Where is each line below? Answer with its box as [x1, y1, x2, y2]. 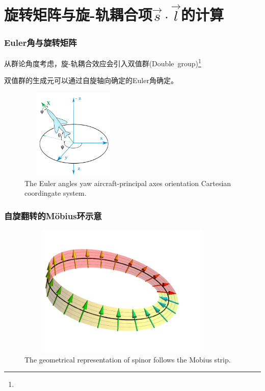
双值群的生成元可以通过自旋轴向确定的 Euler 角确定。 [4, 75, 178, 86]
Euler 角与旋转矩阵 [4, 36, 77, 48]
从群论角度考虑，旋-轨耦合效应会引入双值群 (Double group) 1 [4, 57, 201, 68]
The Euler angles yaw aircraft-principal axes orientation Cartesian [24, 177, 231, 188]
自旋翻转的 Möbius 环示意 [4, 209, 102, 222]
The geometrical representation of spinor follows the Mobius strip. [24, 354, 231, 364]
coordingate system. [24, 188, 87, 198]
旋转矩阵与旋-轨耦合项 [4, 4, 152, 25]
